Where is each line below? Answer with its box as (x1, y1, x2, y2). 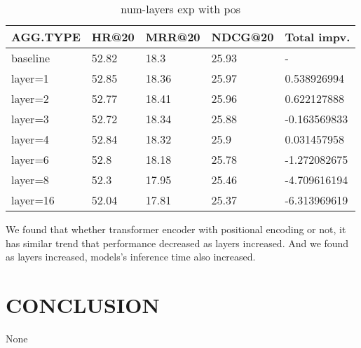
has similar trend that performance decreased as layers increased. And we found (6, 235, 349, 250)
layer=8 (11, 172, 49, 188)
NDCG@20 (211, 29, 274, 45)
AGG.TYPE (11, 29, 81, 45)
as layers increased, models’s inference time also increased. (6, 249, 256, 264)
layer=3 (11, 111, 49, 127)
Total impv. (285, 29, 350, 45)
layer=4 (11, 131, 49, 147)
